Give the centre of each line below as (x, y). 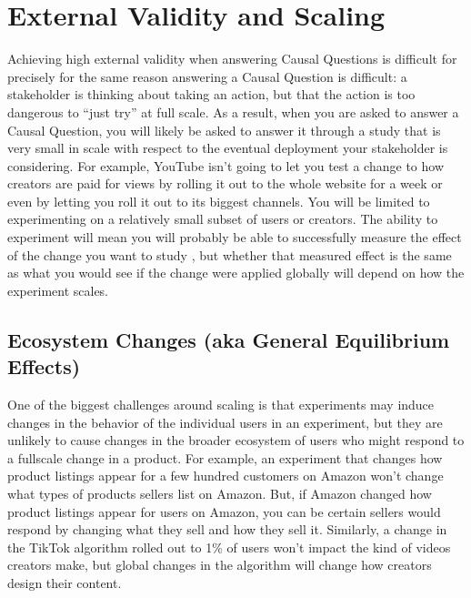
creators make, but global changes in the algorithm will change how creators (220, 565)
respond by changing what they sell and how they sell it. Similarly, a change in (227, 529)
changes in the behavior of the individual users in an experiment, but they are (225, 422)
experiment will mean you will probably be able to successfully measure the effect (235, 237)
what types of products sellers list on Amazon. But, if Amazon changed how (220, 493)
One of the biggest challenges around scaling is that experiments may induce (221, 405)
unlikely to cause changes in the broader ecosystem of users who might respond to (236, 440)
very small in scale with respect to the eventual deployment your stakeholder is (228, 148)
